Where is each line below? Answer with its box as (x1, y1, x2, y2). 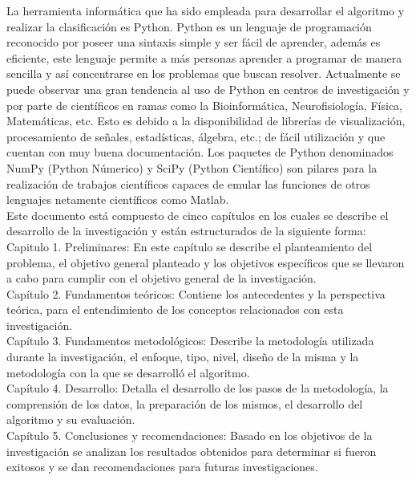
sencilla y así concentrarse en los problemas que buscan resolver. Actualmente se (6, 65, 401, 82)
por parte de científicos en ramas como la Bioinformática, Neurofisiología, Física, (6, 96, 402, 113)
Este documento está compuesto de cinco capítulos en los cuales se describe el (6, 206, 389, 223)
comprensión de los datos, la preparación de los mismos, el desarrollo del (6, 395, 363, 412)
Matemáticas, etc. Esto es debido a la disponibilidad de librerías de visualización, (6, 112, 406, 129)
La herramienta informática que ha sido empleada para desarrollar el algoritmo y (6, 2, 405, 18)
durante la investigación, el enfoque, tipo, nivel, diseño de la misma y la (6, 348, 359, 365)
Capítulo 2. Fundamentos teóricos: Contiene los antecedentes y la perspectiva (6, 285, 386, 302)
